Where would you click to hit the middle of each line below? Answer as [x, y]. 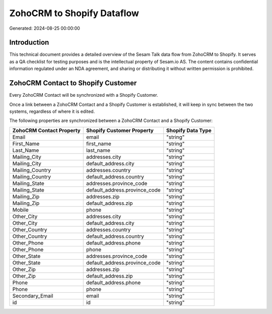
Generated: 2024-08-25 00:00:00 [45, 28]
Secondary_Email [33, 296]
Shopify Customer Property [120, 130]
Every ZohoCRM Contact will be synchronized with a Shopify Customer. [84, 95]
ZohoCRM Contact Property [46, 130]
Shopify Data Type [189, 130]
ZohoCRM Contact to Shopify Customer [73, 83]
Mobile [20, 210]
